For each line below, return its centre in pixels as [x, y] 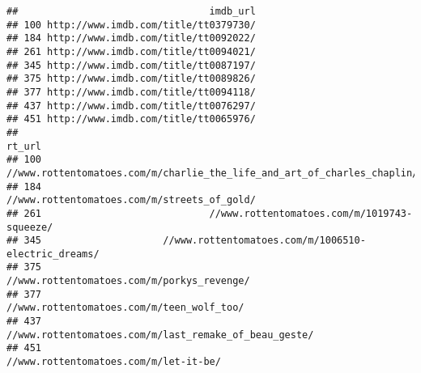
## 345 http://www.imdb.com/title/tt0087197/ [131, 65]
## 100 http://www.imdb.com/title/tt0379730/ [131, 25]
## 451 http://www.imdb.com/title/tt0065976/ [131, 119]
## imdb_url [131, 11]
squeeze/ [30, 227]
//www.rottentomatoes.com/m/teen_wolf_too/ [125, 308]
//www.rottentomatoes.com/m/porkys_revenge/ [128, 281]
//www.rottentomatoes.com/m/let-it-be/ [114, 362]
